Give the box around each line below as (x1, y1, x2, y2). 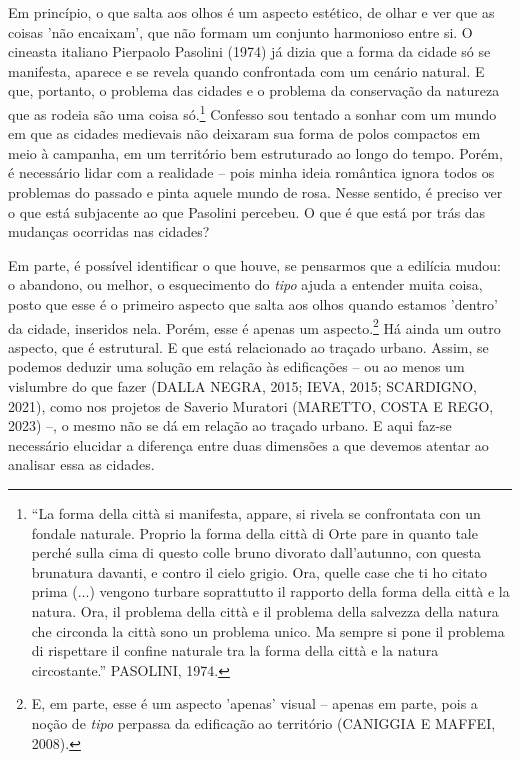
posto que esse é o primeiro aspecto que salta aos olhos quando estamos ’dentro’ (8, 293, 498, 314)
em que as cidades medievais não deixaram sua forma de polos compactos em (8, 123, 481, 144)
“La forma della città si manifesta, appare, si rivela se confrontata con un (31, 502, 481, 523)
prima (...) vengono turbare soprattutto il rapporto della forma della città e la (31, 581, 510, 602)
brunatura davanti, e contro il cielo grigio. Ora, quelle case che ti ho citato (31, 561, 488, 582)
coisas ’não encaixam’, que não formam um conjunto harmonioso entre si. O (8, 21, 473, 42)
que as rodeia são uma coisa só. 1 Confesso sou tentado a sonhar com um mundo (8, 100, 497, 124)
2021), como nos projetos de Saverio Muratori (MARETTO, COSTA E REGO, (8, 395, 494, 416)
